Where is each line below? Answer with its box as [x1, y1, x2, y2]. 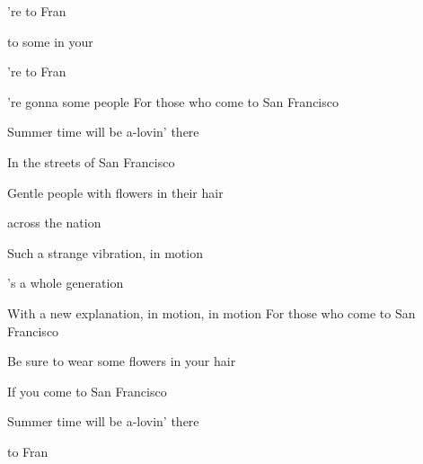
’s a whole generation [7, 273, 124, 292]
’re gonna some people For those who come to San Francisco [7, 92, 339, 111]
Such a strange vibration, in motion [7, 243, 203, 262]
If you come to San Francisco [7, 381, 167, 400]
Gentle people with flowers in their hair [7, 183, 224, 201]
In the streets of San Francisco [7, 152, 175, 171]
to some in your [7, 31, 93, 50]
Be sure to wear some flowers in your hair [7, 352, 236, 370]
